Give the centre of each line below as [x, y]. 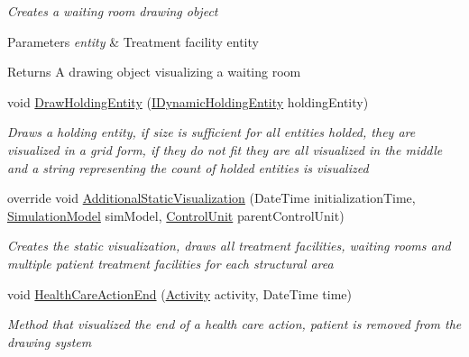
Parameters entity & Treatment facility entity [133, 41]
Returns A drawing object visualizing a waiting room [154, 72]
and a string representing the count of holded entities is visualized [188, 167]
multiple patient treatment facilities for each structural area [170, 263]
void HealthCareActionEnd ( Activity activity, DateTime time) [179, 293]
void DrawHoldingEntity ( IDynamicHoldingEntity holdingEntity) [188, 101]
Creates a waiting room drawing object [113, 11]
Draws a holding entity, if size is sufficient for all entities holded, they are [212, 132]
